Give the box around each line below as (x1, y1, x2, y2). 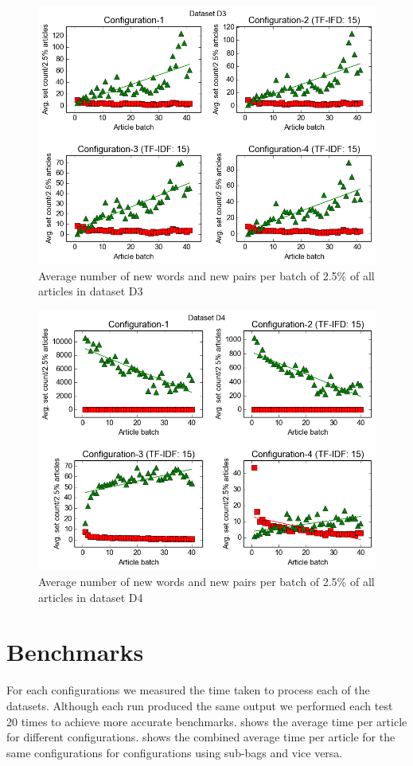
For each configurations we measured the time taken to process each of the (6, 682, 370, 698)
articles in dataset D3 (38, 283, 143, 299)
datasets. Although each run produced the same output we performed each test (6, 697, 393, 713)
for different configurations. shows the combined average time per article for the (6, 729, 395, 745)
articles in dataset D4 (38, 588, 143, 605)
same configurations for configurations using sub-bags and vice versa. (6, 744, 343, 760)
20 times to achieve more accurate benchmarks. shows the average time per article (6, 713, 407, 729)
